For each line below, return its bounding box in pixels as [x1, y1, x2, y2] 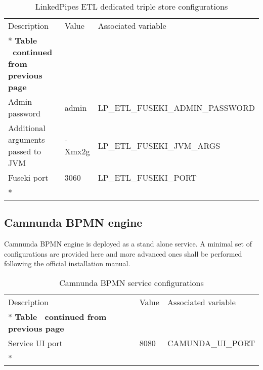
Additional [8, 122, 46, 134]
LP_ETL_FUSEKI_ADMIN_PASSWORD [98, 101, 255, 113]
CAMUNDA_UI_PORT [167, 337, 255, 349]
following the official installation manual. [4, 258, 130, 269]
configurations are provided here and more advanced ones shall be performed [4, 248, 242, 259]
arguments [8, 134, 45, 145]
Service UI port [8, 337, 63, 349]
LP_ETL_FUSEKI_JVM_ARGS [98, 139, 221, 151]
